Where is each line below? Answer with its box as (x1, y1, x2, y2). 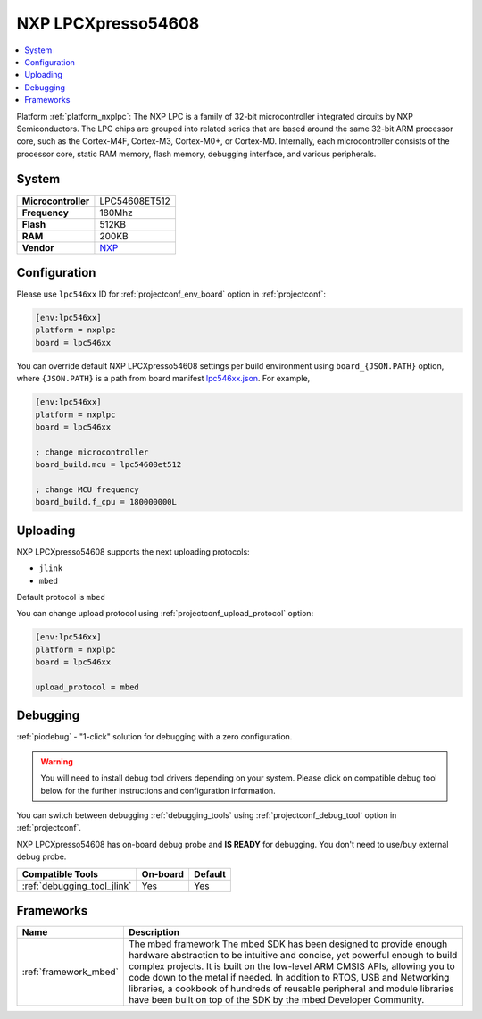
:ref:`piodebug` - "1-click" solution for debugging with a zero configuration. (16, 731, 293, 742)
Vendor (21, 241, 54, 254)
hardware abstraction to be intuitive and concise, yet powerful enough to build (128, 949, 458, 962)
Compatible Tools (21, 867, 98, 880)
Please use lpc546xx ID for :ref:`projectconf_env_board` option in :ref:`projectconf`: (16, 288, 326, 299)
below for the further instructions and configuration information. (40, 785, 276, 796)
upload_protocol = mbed (35, 681, 140, 692)
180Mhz (99, 206, 133, 219)
